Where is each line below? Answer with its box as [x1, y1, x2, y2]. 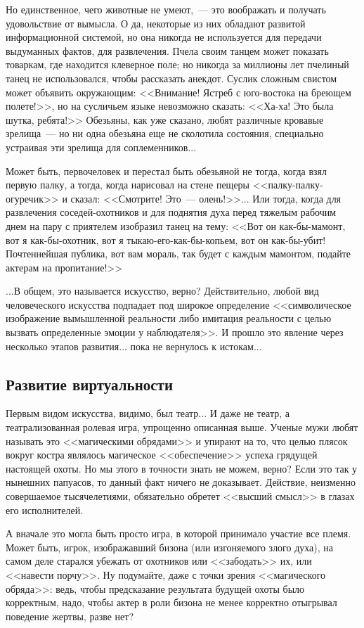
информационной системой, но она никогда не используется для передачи [6, 30, 322, 44]
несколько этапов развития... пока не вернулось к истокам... [6, 338, 262, 353]
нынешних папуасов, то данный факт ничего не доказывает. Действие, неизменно [6, 475, 356, 489]
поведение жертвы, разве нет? [6, 608, 134, 623]
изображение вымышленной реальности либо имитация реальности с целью [6, 311, 332, 326]
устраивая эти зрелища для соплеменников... [6, 139, 197, 154]
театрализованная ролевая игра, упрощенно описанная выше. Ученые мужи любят [6, 420, 358, 435]
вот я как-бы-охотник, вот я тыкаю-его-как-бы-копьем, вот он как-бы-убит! [6, 232, 326, 247]
